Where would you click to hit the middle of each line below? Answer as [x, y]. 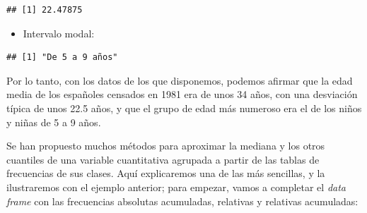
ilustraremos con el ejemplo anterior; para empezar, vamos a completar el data [176, 187]
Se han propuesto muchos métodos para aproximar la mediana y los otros [166, 146]
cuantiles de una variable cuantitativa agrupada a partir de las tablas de [163, 159]
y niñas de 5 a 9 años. [54, 122]
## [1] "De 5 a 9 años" [62, 57]
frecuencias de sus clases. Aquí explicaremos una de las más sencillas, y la [166, 173]
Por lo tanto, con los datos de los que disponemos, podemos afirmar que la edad [180, 80]
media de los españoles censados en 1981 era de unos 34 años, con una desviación [182, 94]
